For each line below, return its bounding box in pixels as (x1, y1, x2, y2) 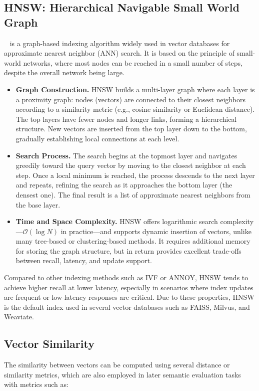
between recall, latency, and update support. (15, 255, 152, 266)
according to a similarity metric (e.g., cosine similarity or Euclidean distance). (15, 104, 255, 114)
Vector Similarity (4, 336, 94, 351)
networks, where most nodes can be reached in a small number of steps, (23, 57, 242, 68)
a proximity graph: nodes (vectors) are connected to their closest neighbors (15, 94, 245, 104)
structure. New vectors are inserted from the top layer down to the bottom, (15, 123, 247, 134)
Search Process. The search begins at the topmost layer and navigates (15, 150, 237, 160)
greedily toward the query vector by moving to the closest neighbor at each (15, 160, 246, 170)
